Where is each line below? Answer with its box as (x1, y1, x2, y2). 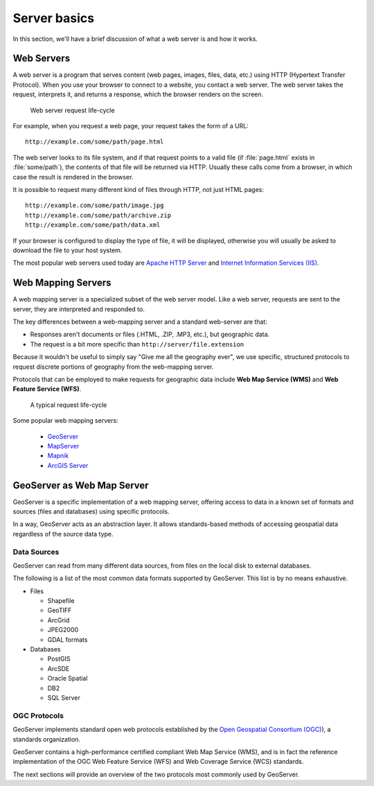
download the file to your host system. (12, 246, 123, 254)
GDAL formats (47, 635, 88, 644)
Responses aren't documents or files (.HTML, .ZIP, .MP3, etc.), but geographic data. (30, 330, 270, 339)
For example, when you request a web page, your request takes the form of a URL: (12, 122, 249, 130)
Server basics (12, 10, 95, 26)
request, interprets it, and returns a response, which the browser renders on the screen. (12, 90, 264, 98)
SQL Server (47, 693, 81, 701)
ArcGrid (47, 615, 70, 624)
